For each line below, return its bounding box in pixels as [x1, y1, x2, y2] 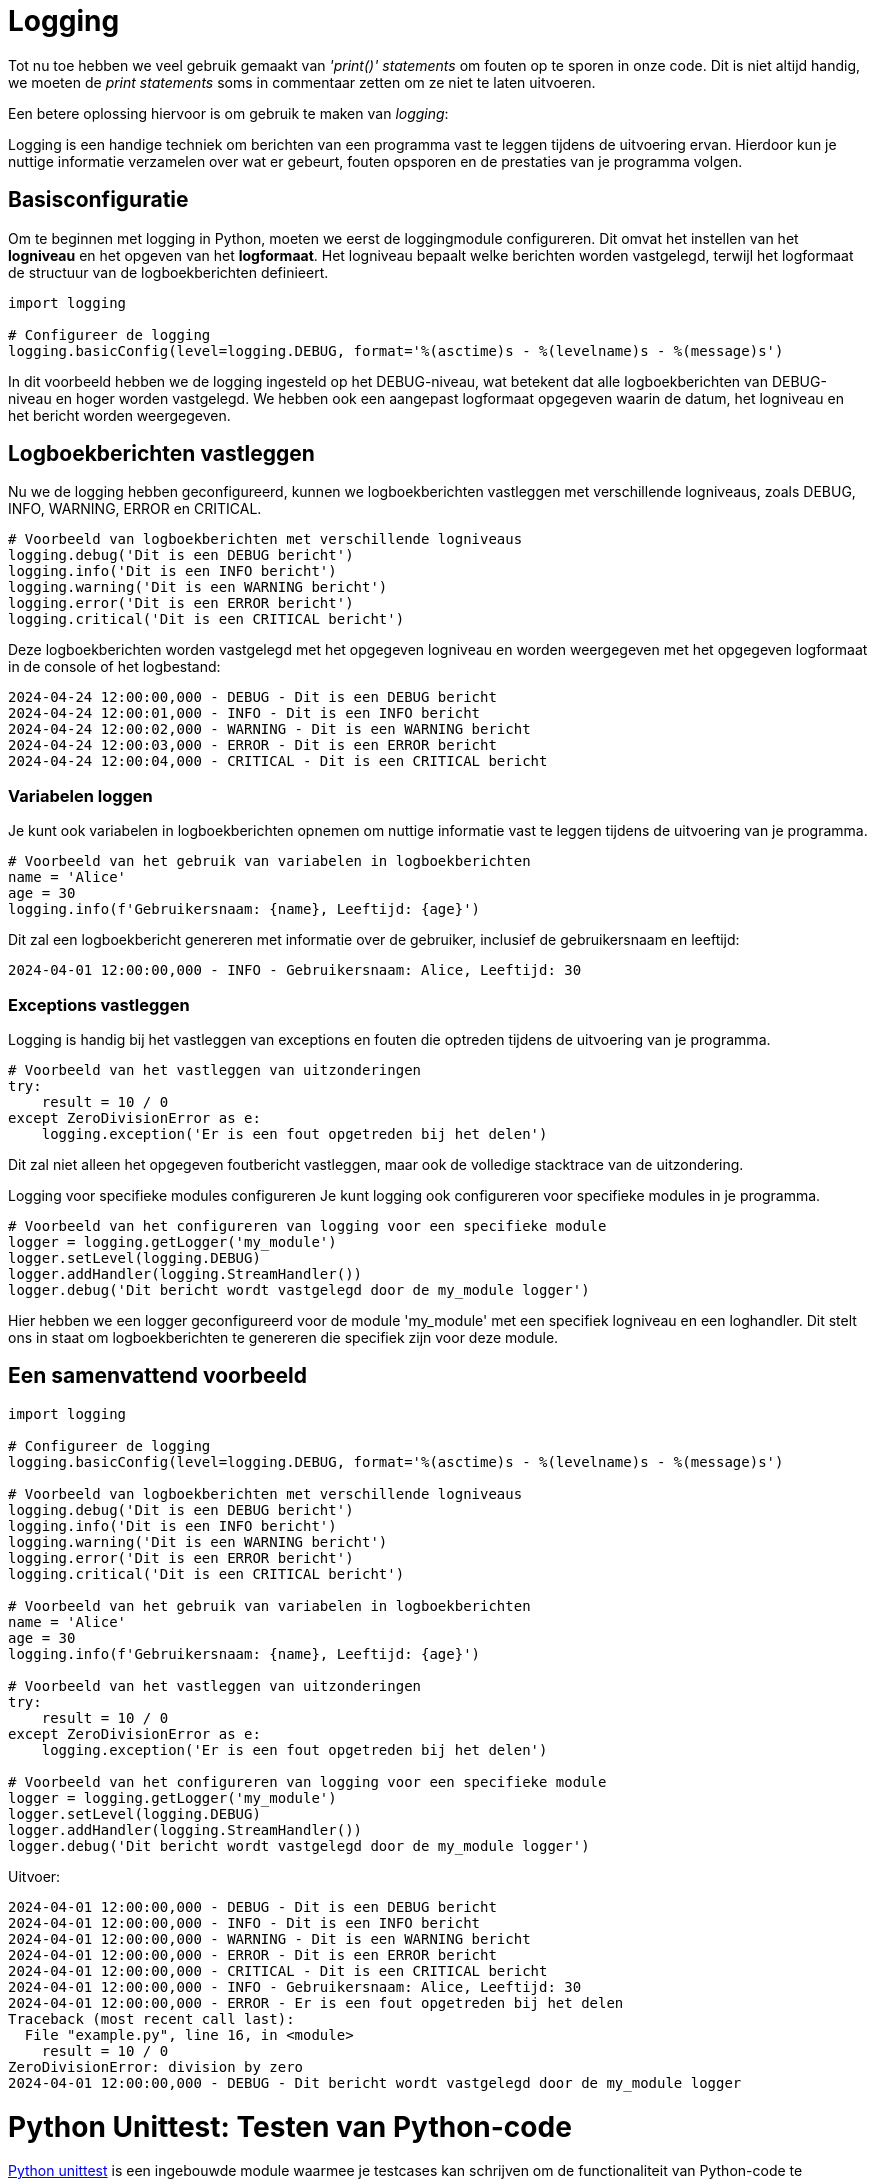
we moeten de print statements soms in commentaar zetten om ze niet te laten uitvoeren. [8, 73, 596, 91]
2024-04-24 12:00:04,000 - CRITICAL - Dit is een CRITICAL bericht [8, 753, 548, 770]
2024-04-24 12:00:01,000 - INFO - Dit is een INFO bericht [8, 705, 481, 722]
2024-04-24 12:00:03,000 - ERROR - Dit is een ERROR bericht [8, 737, 497, 754]
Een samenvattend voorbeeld [8, 1363, 308, 1389]
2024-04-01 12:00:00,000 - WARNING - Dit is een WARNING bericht [8, 1930, 531, 1947]
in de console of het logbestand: [8, 658, 221, 676]
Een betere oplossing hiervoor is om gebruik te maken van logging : [8, 104, 449, 122]
